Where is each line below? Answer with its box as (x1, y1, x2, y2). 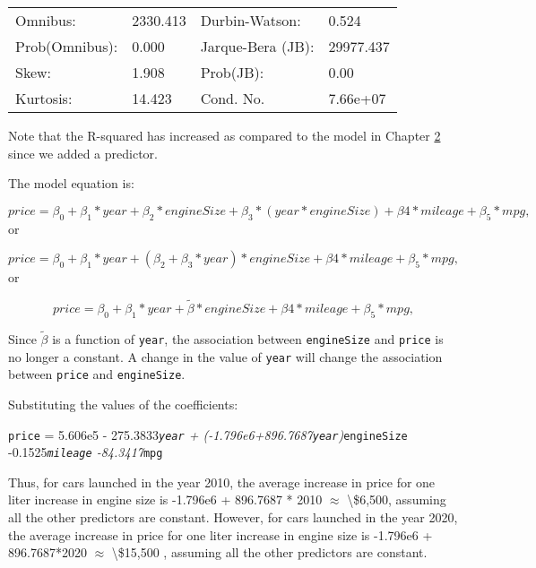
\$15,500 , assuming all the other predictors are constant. (111, 543, 428, 562)
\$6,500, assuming (347, 490, 446, 509)
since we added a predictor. (8, 143, 158, 162)
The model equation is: (8, 174, 134, 193)
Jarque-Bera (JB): (200, 36, 315, 56)
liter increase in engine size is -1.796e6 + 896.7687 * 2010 (8, 490, 323, 509)
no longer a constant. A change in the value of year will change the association (8, 347, 443, 366)
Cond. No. (200, 88, 265, 108)
